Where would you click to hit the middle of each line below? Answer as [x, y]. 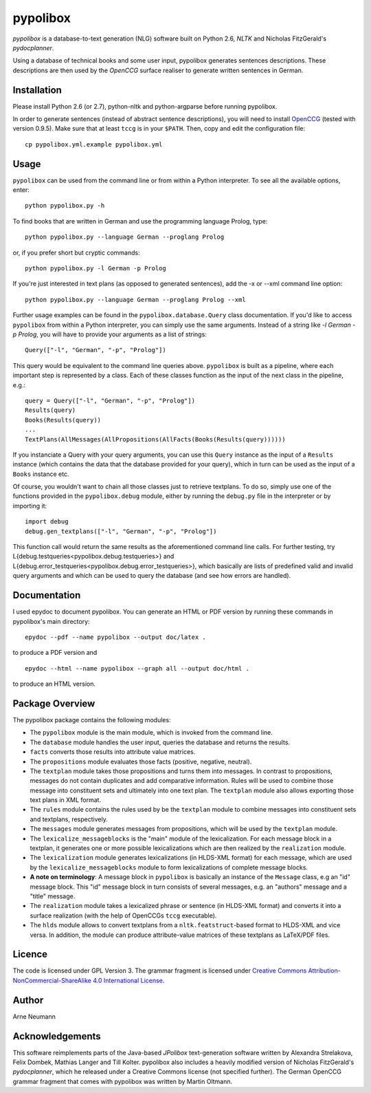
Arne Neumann [34, 1016]
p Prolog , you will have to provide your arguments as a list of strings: [110, 334]
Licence [30, 954]
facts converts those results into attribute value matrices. [113, 752]
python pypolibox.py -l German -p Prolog [95, 269]
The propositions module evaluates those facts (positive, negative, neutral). [141, 761]
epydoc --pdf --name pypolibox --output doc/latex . [115, 637]
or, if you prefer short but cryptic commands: [76, 252]
